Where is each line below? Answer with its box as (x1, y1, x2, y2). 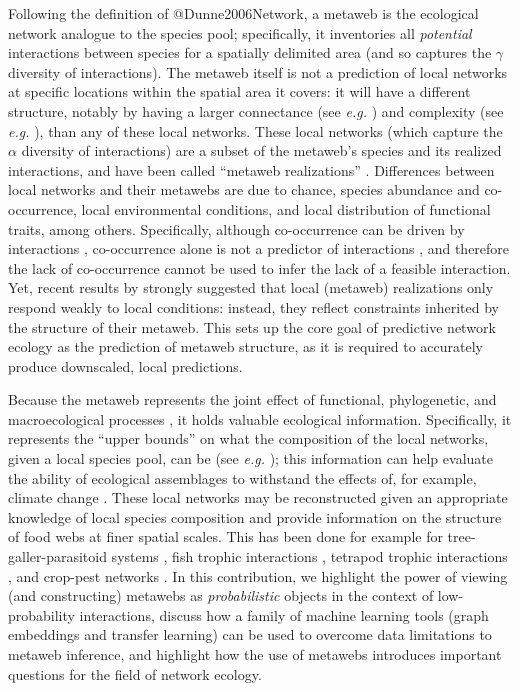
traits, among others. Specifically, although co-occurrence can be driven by (8, 218, 465, 239)
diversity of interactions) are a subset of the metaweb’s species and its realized (21, 140, 502, 161)
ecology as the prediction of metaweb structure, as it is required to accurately (8, 336, 483, 357)
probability (8, 604, 75, 625)
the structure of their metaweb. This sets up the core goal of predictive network (8, 316, 496, 337)
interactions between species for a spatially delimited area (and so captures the (8, 42, 492, 63)
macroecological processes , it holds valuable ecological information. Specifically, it (8, 408, 512, 429)
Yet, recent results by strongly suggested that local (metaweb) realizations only (8, 277, 494, 298)
